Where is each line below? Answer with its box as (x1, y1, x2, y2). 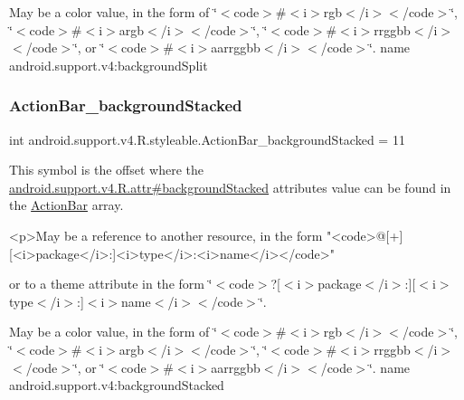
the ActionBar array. (9, 195, 124, 214)
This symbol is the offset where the (9, 160, 204, 179)
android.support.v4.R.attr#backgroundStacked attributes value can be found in (9, 177, 451, 196)
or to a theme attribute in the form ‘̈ (9, 274, 213, 293)
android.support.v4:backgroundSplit (9, 55, 208, 74)
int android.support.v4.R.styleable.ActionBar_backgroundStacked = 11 (9, 129, 405, 148)
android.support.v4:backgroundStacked (9, 376, 224, 395)
